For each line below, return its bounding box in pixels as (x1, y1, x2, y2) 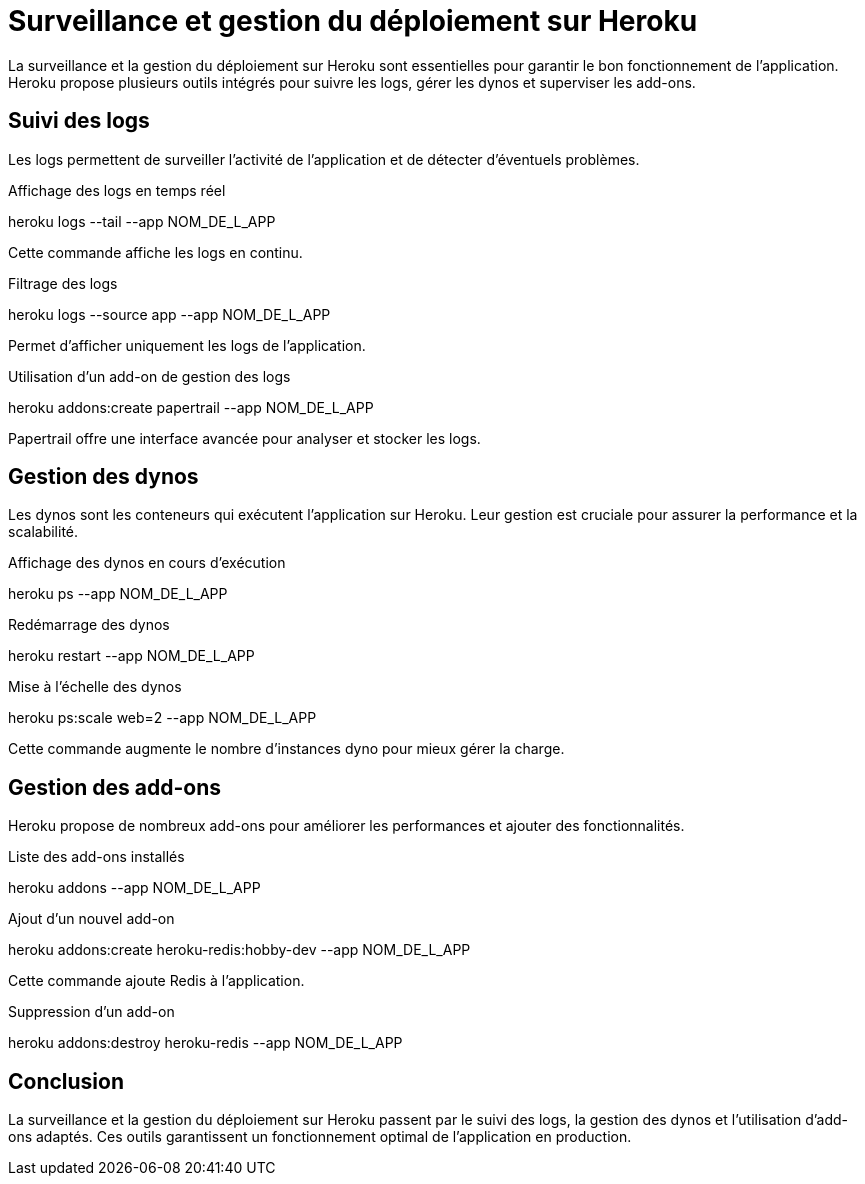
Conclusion (8, 1068, 125, 1094)
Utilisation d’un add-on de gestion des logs (8, 367, 291, 385)
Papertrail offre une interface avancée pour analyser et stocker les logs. (8, 429, 481, 447)
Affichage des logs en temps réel (8, 181, 226, 199)
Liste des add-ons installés (8, 848, 185, 866)
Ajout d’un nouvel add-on (8, 910, 175, 928)
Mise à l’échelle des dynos (8, 678, 182, 696)
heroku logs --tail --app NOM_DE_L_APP (8, 212, 276, 230)
